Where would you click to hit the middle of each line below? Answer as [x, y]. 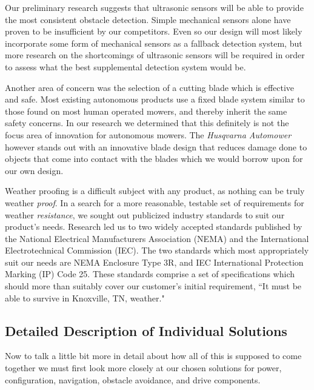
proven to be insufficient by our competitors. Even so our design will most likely [154, 31]
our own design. [34, 170]
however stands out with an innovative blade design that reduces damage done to [156, 146]
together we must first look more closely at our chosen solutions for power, [143, 368]
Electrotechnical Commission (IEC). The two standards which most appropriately [157, 250]
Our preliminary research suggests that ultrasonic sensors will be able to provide [154, 7]
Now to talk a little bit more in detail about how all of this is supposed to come [153, 356]
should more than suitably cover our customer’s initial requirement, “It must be [153, 286]
